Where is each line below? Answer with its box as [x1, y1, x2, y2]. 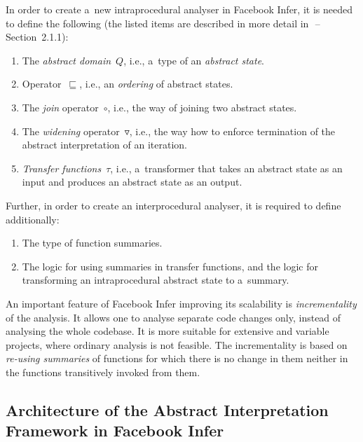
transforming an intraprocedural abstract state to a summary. [22, 272, 289, 287]
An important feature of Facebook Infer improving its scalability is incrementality [6, 296, 357, 310]
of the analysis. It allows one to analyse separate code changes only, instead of [6, 310, 341, 324]
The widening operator [22, 123, 120, 138]
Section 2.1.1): [6, 29, 69, 44]
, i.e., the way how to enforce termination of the [129, 123, 336, 138]
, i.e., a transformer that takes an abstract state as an [110, 160, 343, 175]
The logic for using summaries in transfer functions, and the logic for [22, 258, 318, 273]
